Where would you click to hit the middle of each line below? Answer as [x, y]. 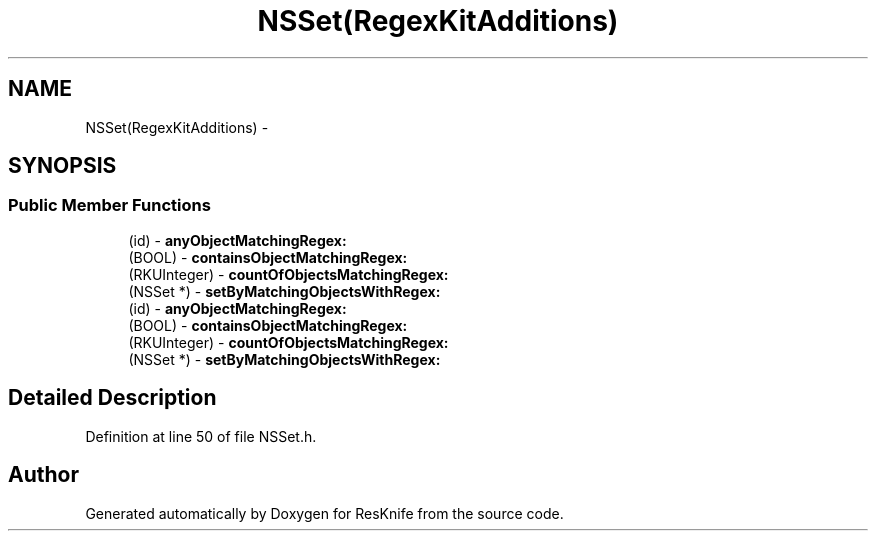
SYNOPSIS [62, 166]
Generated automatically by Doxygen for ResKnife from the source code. [324, 513]
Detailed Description [112, 398]
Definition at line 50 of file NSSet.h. [201, 436]
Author [43, 475]
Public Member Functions [109, 205]
